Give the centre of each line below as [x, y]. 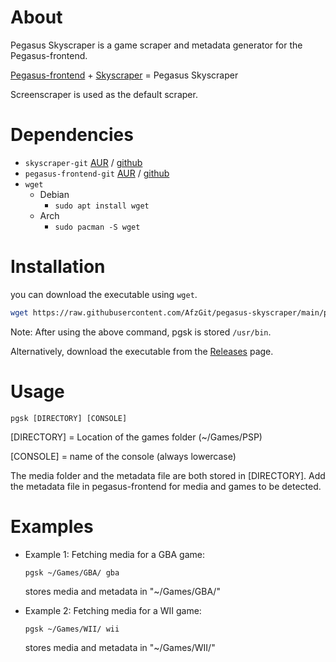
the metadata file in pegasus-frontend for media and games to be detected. [166, 486]
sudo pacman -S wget [97, 227]
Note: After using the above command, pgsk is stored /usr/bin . [141, 332]
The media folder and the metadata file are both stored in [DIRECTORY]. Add [168, 475]
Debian [54, 194]
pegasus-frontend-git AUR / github [97, 173]
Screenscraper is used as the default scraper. [104, 94]
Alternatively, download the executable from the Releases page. [142, 351]
